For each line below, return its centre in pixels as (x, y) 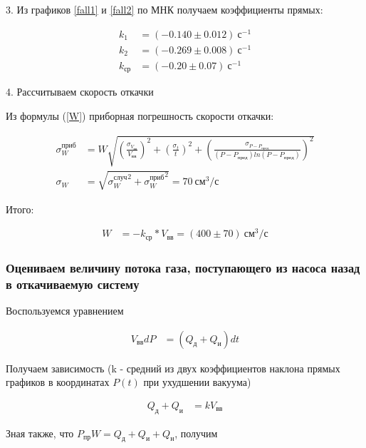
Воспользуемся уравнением (65, 311)
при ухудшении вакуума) (197, 382)
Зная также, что (40, 433)
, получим (196, 433)
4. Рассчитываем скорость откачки (80, 92)
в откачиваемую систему (73, 284)
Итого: (20, 209)
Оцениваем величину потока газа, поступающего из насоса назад (183, 267)
